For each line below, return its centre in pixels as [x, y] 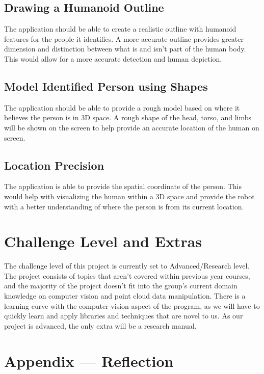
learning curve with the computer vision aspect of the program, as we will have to [132, 305]
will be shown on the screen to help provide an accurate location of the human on [132, 127]
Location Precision [54, 165]
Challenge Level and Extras [103, 241]
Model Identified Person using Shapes [106, 86]
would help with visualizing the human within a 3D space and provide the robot [129, 196]
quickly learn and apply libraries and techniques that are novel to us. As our [124, 316]
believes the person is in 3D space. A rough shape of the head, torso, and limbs [128, 117]
